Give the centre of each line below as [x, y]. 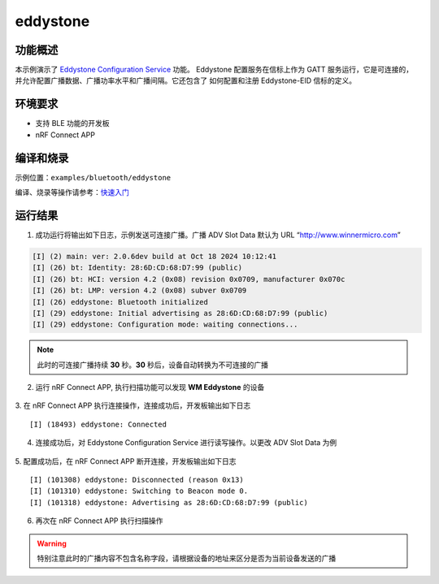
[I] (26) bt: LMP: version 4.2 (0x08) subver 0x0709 [139, 291]
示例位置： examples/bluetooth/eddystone [93, 177]
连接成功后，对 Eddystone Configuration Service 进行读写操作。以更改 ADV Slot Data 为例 [186, 443]
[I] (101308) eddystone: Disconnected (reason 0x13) [137, 480]
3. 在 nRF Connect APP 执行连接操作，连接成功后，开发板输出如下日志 [133, 405]
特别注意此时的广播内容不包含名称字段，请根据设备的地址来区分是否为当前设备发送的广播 [187, 558]
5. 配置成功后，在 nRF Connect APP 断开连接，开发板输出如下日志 [126, 461]
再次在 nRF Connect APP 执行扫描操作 [99, 521]
